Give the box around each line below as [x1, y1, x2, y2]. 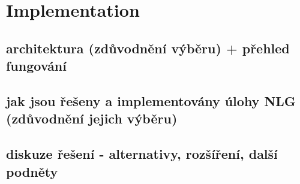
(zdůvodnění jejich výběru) [6, 109, 178, 128]
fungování [6, 56, 67, 75]
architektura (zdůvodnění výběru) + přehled [6, 38, 290, 57]
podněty [6, 162, 58, 180]
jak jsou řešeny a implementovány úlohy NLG [6, 91, 296, 110]
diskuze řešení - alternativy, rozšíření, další [6, 144, 278, 163]
